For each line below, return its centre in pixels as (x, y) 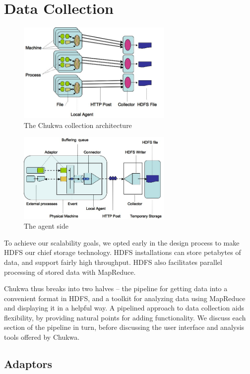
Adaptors (28, 364)
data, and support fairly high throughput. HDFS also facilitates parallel (113, 262)
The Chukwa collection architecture (78, 125)
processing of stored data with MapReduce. (70, 272)
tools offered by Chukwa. (42, 337)
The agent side (46, 226)
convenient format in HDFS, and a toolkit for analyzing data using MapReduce (125, 298)
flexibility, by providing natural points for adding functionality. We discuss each (125, 317)
